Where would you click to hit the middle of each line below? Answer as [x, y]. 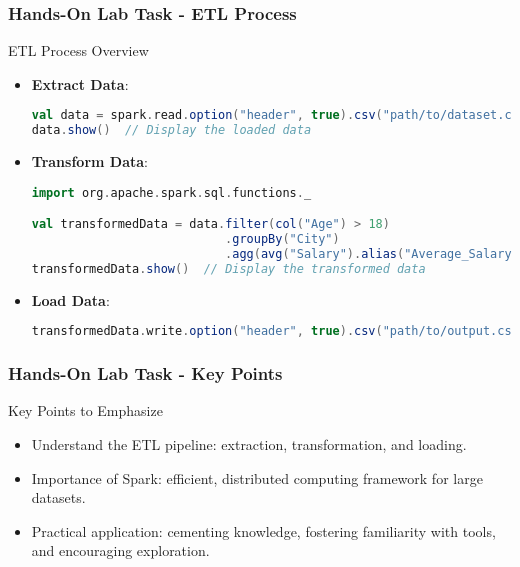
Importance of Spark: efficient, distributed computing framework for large [257, 477]
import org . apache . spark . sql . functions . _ [171, 192]
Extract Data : [80, 83]
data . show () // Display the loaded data [171, 130]
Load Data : [70, 299]
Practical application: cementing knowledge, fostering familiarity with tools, [263, 530]
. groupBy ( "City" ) [282, 239]
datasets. [58, 497]
